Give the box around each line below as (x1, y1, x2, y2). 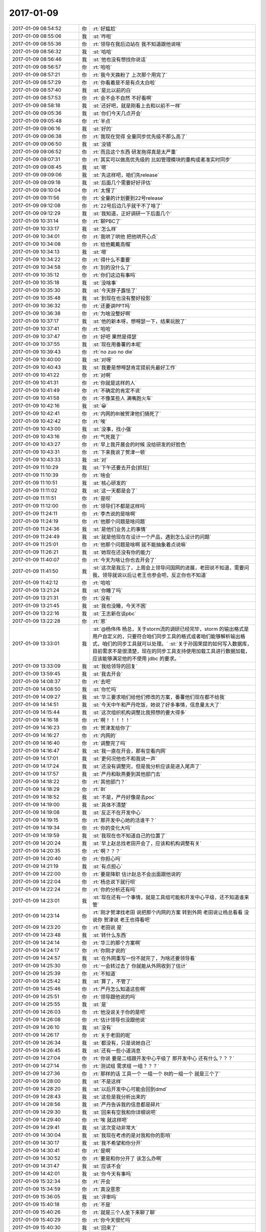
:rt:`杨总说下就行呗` (92, 878, 137, 885)
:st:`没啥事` (92, 279, 118, 286)
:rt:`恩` (92, 617, 107, 624)
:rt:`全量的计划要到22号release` (92, 195, 165, 202)
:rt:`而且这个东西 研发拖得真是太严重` (92, 148, 178, 155)
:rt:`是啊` (92, 1147, 112, 1154)
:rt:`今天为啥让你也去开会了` (92, 556, 157, 563)
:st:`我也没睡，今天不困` (92, 602, 147, 609)
